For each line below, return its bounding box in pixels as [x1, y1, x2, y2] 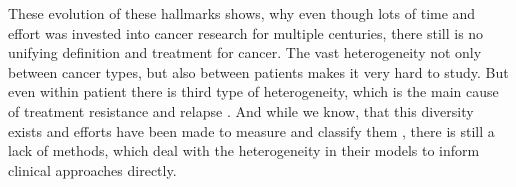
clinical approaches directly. [8, 159, 177, 180]
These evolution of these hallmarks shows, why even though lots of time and [8, 3, 476, 23]
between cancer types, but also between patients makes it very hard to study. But [8, 61, 509, 82]
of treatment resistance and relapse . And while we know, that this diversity [8, 100, 474, 121]
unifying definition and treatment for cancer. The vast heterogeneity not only [8, 42, 482, 63]
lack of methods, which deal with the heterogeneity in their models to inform [8, 140, 480, 161]
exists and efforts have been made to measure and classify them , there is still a [8, 120, 495, 141]
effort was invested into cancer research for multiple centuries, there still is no [8, 22, 484, 43]
